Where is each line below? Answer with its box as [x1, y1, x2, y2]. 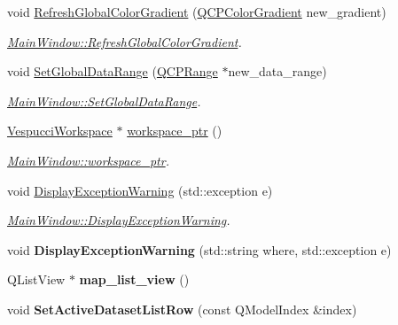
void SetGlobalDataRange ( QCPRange [7, 62, 218, 81]
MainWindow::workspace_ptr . [7, 151, 169, 169]
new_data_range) [228, 62, 327, 81]
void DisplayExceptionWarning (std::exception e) [7, 181, 273, 199]
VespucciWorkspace [7, 121, 113, 140]
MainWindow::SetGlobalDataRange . [7, 91, 201, 110]
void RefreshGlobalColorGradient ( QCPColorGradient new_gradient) [7, 3, 386, 20]
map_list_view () [79, 270, 190, 289]
